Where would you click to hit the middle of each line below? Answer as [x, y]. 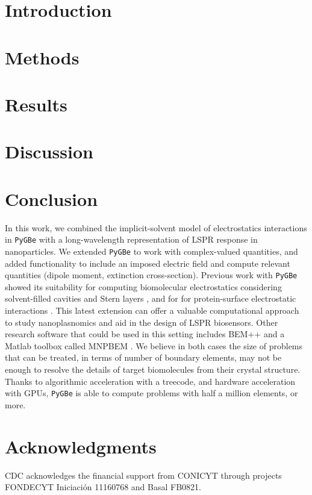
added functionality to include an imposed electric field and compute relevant [148, 263]
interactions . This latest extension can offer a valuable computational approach [152, 310]
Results [36, 104]
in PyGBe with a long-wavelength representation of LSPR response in [131, 239]
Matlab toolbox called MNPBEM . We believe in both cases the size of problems [154, 345]
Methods [42, 57]
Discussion [49, 151]
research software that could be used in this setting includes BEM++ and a [145, 334]
